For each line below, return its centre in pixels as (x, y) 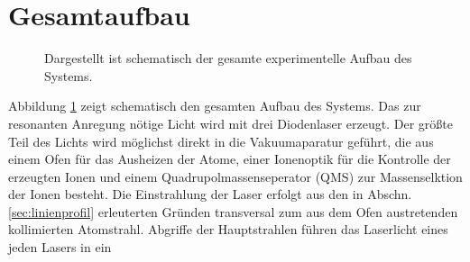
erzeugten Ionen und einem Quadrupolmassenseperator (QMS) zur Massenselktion (235, 176)
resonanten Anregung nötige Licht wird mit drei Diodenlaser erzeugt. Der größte (230, 123)
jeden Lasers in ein (60, 247)
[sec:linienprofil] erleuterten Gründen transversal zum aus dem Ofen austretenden (233, 211)
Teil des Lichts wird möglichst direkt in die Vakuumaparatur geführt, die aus (221, 141)
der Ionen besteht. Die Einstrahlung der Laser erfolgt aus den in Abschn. (210, 194)
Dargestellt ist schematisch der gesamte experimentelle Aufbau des (228, 58)
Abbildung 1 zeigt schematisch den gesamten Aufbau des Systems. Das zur (215, 106)
